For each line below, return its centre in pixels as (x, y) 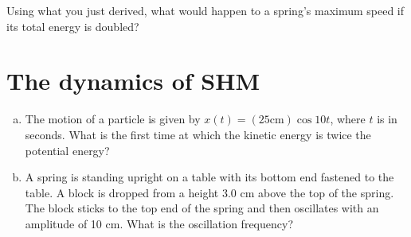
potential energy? (67, 150)
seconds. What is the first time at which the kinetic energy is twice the (198, 134)
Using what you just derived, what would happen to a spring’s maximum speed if (205, 10)
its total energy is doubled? (73, 26)
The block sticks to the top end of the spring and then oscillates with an (202, 208)
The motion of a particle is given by (113, 119)
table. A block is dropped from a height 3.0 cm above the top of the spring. (209, 192)
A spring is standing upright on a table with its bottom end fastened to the (209, 177)
